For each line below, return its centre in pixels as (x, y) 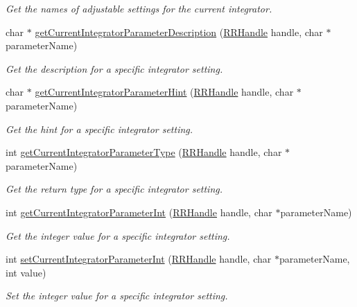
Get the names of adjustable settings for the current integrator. (139, 8)
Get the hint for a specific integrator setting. (99, 129)
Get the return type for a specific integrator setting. (114, 189)
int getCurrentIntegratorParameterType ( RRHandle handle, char (144, 152)
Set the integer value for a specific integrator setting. (117, 296)
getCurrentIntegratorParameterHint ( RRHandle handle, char (164, 92)
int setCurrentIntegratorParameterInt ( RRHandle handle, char (139, 259)
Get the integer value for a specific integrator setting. (118, 235)
